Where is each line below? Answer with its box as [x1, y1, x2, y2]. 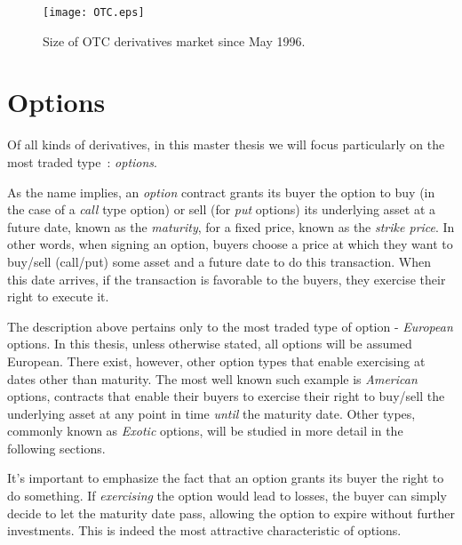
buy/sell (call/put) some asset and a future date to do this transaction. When [7, 252, 431, 270]
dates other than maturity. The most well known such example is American [7, 369, 418, 388]
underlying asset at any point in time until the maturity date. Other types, [7, 404, 416, 422]
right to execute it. [7, 287, 109, 306]
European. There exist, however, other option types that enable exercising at [7, 351, 426, 370]
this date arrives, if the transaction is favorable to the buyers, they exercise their [7, 269, 446, 288]
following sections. [7, 438, 106, 457]
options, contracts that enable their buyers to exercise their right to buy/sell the [7, 387, 445, 405]
